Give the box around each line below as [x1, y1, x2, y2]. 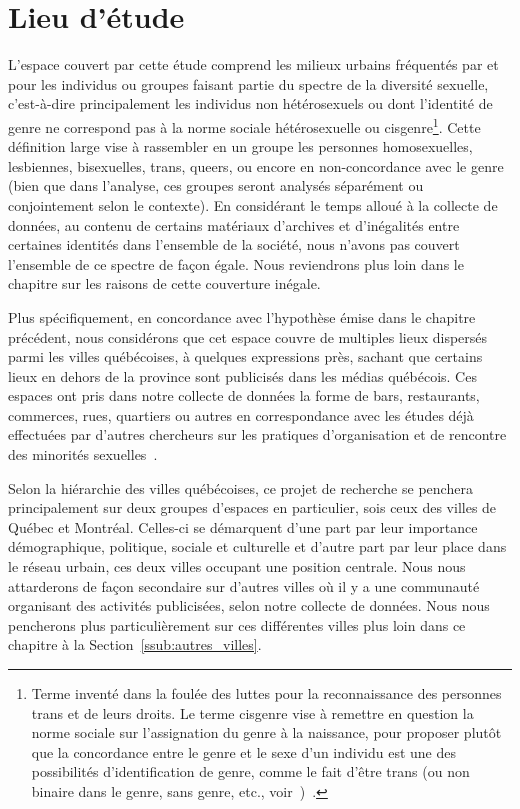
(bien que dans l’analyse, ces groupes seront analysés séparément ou [8, 175, 424, 196]
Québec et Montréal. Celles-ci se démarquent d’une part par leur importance [8, 516, 478, 537]
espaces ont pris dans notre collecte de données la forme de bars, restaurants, [8, 385, 480, 406]
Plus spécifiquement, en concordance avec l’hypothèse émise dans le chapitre [8, 306, 476, 327]
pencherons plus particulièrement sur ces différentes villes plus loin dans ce [8, 614, 466, 635]
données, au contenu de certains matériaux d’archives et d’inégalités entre [8, 214, 460, 235]
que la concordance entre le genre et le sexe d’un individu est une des [31, 741, 456, 762]
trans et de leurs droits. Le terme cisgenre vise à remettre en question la [31, 702, 474, 723]
